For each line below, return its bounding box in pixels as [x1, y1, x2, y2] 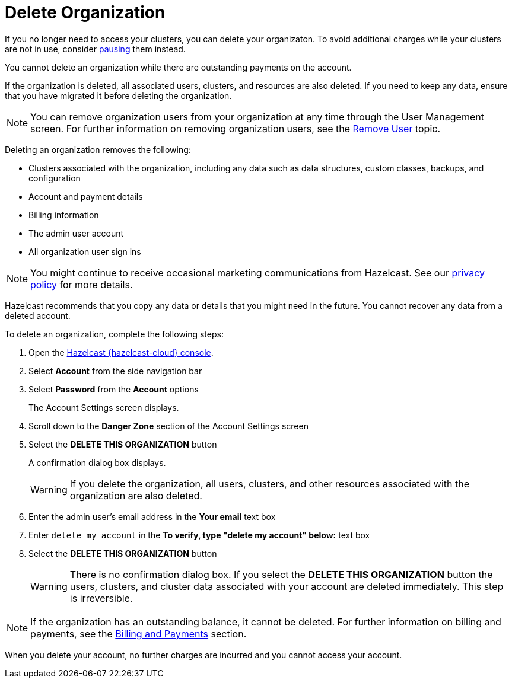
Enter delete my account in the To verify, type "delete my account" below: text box [28, 529, 370, 540]
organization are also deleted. [69, 489, 202, 502]
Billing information [28, 209, 99, 220]
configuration [28, 173, 81, 183]
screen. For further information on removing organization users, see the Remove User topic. [30, 122, 441, 135]
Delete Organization [5, 2, 166, 23]
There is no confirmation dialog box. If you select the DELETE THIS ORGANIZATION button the [69, 568, 493, 580]
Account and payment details [28, 191, 143, 202]
